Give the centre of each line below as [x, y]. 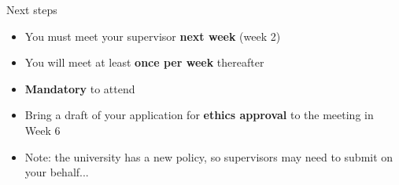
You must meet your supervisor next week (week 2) [153, 36]
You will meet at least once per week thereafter [144, 62]
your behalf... [57, 172]
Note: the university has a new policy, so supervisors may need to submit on [209, 156]
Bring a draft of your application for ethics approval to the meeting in [199, 115]
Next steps [32, 9]
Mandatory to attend [80, 88]
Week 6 [42, 130]
